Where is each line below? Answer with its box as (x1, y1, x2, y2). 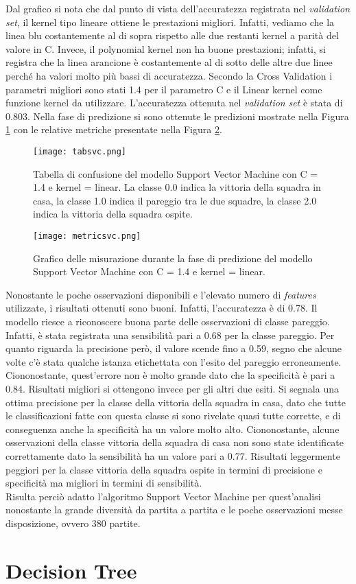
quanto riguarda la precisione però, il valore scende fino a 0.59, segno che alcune (5, 341, 342, 355)
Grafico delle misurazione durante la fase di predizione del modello (33, 250, 313, 265)
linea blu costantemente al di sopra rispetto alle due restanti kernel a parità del (5, 28, 339, 43)
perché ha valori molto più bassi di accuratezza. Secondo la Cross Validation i (5, 68, 333, 82)
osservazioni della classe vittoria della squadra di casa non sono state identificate (5, 435, 344, 449)
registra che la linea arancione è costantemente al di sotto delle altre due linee (5, 55, 333, 69)
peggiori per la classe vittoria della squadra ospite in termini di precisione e (5, 462, 322, 476)
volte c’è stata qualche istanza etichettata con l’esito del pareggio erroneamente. (5, 354, 342, 369)
